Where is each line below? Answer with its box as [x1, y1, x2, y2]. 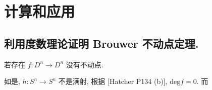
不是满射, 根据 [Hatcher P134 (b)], [58, 76, 168, 86]
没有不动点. [66, 59, 103, 69]
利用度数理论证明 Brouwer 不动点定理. [4, 35, 199, 51]
